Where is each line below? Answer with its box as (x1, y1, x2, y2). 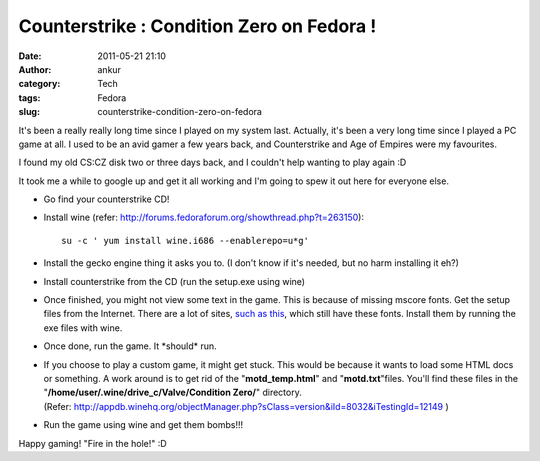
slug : (18, 106, 40, 118)
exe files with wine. (43, 321, 123, 334)
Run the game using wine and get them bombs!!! (43, 419, 244, 431)
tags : (18, 91, 41, 104)
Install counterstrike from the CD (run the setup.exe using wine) (43, 275, 305, 287)
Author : (18, 63, 52, 75)
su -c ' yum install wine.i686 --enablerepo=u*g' (61, 235, 310, 246)
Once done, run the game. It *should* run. (43, 340, 217, 352)
